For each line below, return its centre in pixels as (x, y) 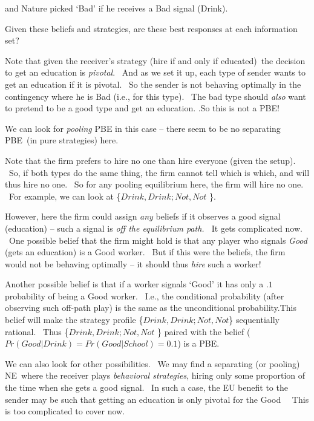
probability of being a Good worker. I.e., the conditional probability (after (145, 295)
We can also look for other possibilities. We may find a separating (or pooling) (152, 363)
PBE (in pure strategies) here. (62, 140)
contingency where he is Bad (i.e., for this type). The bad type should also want (155, 96)
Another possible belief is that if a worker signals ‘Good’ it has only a (134, 284)
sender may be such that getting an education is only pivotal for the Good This (157, 399)
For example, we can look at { (65, 196)
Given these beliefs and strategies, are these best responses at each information (151, 28)
